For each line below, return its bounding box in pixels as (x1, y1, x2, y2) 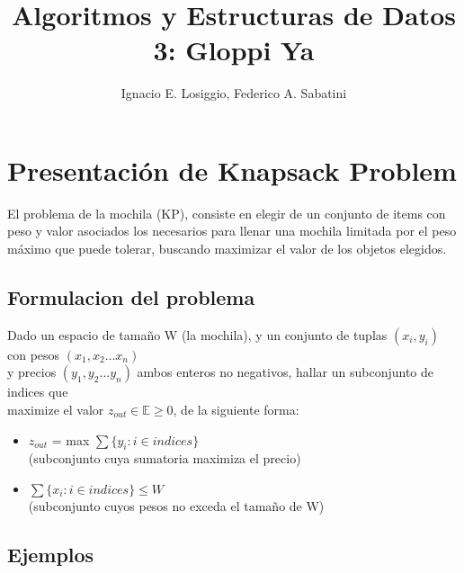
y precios (7, 363, 57, 381)
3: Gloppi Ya (153, 31, 315, 68)
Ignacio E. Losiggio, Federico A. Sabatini (120, 84, 347, 103)
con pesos (7, 345, 60, 363)
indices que (7, 382, 68, 401)
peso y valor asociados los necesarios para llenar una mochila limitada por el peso (7, 221, 457, 240)
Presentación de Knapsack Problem (7, 151, 457, 188)
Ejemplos (7, 540, 94, 568)
